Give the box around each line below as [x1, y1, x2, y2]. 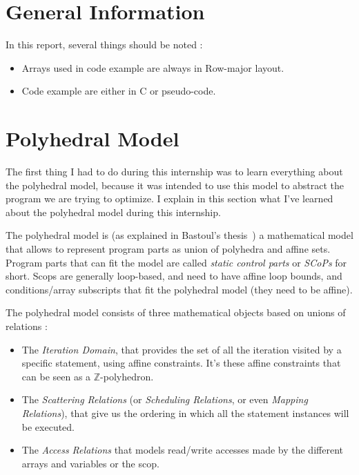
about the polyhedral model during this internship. [6, 204, 221, 219]
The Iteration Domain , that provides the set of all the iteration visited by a [21, 342, 342, 356]
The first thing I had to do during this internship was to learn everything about [6, 164, 343, 179]
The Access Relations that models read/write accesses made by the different [21, 443, 343, 457]
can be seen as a [21, 369, 91, 383]
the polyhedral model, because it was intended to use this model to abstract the [6, 177, 345, 192]
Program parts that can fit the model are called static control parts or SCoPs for [6, 255, 347, 269]
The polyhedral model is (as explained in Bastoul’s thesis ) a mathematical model [6, 228, 353, 242]
